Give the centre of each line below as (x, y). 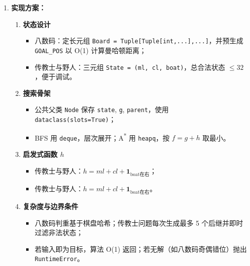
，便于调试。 (55, 76)
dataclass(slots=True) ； (75, 119)
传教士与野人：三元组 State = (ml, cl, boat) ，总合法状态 (130, 67)
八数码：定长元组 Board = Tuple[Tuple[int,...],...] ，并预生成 (139, 41)
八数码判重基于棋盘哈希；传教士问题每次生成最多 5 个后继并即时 (139, 222)
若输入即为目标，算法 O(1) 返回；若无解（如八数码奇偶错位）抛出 (141, 249)
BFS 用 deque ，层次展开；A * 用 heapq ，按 (102, 137)
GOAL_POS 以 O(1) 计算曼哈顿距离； (90, 50)
